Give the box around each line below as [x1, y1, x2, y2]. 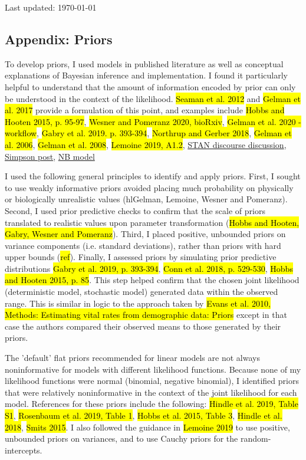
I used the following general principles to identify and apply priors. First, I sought [5, 170, 301, 182]
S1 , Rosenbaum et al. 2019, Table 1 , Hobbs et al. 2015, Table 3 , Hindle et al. [5, 409, 282, 422]
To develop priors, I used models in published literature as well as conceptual [5, 57, 284, 70]
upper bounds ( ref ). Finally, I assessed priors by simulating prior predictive [5, 251, 277, 263]
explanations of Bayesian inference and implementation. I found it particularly [5, 69, 288, 81]
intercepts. [5, 443, 42, 456]
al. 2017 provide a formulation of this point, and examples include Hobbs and [5, 104, 285, 116]
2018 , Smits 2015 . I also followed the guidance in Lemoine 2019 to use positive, [5, 420, 290, 433]
